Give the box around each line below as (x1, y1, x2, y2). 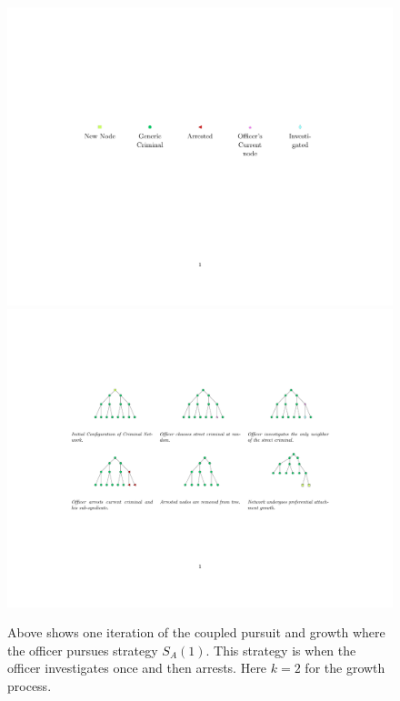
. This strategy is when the (205, 640, 356, 659)
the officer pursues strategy (7, 640, 158, 659)
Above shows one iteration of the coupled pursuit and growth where (7, 623, 385, 642)
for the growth (305, 658, 385, 677)
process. (7, 676, 52, 695)
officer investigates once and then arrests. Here (7, 658, 267, 677)
